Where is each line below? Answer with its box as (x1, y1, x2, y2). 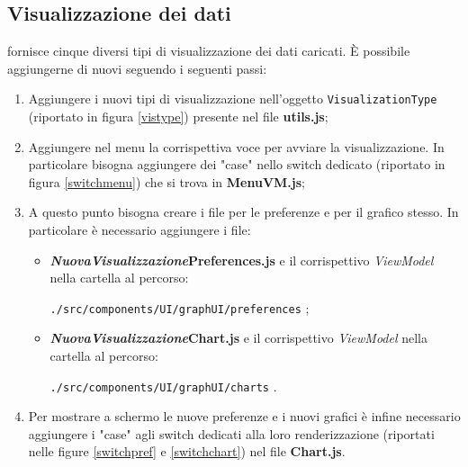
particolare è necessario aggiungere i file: (28, 220, 251, 239)
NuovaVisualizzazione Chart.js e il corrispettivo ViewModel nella (49, 328, 427, 347)
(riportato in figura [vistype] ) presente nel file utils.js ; (28, 107, 328, 126)
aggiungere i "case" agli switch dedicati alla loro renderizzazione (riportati (28, 424, 435, 443)
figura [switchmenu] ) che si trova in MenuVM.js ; (28, 172, 305, 191)
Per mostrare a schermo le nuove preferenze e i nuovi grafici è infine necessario (28, 407, 461, 426)
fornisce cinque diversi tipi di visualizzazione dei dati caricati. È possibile (7, 41, 410, 60)
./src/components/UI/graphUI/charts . (49, 376, 277, 395)
